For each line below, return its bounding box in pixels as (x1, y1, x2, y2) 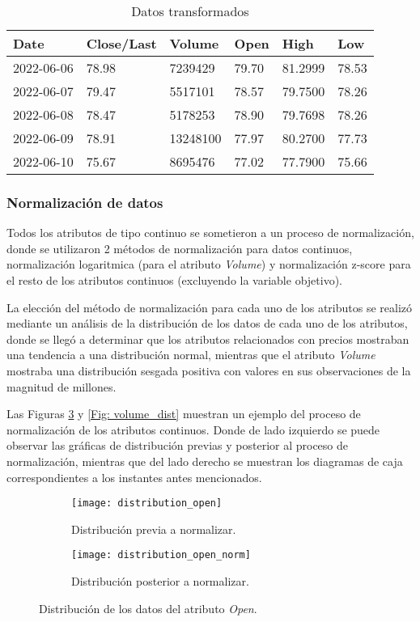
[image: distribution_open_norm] (71, 549, 251, 561)
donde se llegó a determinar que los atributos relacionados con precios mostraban (6, 330, 409, 347)
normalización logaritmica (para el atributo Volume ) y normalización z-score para (6, 256, 411, 273)
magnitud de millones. (6, 378, 117, 395)
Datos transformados (131, 2, 249, 20)
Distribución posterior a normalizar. (71, 573, 249, 590)
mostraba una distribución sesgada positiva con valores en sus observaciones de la (6, 362, 411, 379)
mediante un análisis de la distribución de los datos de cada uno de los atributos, (6, 315, 408, 332)
